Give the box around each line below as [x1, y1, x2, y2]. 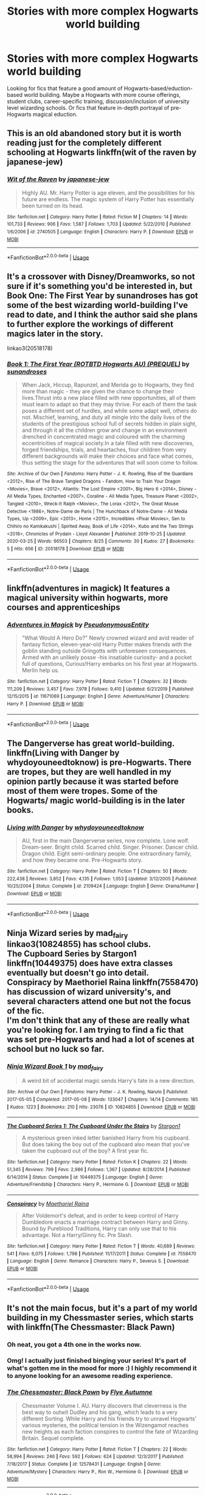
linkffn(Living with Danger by [7, 747, 120, 758]
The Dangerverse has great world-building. [7, 738, 175, 748]
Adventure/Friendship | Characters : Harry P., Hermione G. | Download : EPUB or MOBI [7, 1182, 189, 1188]
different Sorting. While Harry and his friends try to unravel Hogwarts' [21, 1415, 197, 1422]
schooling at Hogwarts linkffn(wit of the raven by [7, 148, 197, 158]
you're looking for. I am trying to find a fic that [7, 1024, 184, 1035]
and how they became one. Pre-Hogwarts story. [21, 856, 143, 863]
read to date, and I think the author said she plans [7, 309, 198, 319]
